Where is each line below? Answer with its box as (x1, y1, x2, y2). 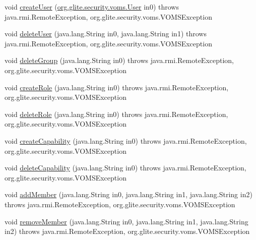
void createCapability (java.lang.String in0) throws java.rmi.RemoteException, (5, 135, 247, 146)
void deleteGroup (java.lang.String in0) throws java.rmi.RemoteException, (5, 55, 234, 66)
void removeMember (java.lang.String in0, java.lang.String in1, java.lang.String (5, 216, 248, 226)
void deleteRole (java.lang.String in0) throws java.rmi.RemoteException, (5, 108, 228, 119)
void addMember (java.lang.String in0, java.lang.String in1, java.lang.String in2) (5, 189, 252, 200)
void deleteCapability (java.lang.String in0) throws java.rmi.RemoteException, (5, 162, 246, 173)
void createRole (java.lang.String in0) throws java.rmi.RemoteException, (5, 82, 229, 92)
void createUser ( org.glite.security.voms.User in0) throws (5, 2, 179, 12)
